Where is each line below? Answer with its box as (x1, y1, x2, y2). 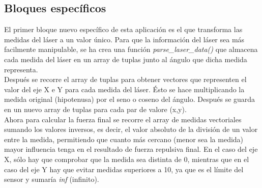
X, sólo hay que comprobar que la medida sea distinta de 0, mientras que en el (4, 153, 249, 164)
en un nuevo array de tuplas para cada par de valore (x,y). (4, 103, 187, 114)
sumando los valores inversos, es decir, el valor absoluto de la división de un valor (4, 124, 258, 135)
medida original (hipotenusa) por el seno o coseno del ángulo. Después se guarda (4, 94, 255, 104)
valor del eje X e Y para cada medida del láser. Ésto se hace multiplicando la (4, 84, 245, 94)
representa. (4, 64, 38, 74)
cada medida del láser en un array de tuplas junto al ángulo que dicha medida (4, 53, 247, 64)
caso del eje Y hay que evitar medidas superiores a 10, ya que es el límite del (4, 164, 244, 174)
